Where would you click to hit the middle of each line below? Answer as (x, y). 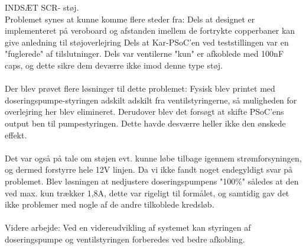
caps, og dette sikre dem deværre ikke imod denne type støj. (114, 65)
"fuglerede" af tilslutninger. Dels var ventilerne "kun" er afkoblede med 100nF (144, 54)
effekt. (16, 135)
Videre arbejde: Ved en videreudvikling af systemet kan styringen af (128, 227)
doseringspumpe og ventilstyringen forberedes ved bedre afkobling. (125, 239)
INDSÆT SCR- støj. (42, 7)
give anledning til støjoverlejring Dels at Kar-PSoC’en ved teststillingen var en (147, 42)
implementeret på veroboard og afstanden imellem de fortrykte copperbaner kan (150, 30)
